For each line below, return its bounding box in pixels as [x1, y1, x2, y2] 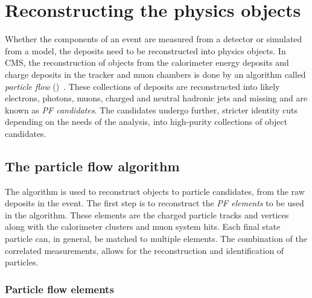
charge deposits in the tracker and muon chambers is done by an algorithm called [5, 68, 306, 80]
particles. [5, 256, 39, 268]
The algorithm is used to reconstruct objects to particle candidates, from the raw [5, 185, 305, 197]
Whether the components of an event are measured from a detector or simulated [5, 33, 302, 45]
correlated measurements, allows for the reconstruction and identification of [5, 244, 284, 256]
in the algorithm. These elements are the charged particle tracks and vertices [5, 208, 289, 221]
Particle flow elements [5, 281, 114, 296]
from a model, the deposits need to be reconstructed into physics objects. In [5, 44, 286, 57]
